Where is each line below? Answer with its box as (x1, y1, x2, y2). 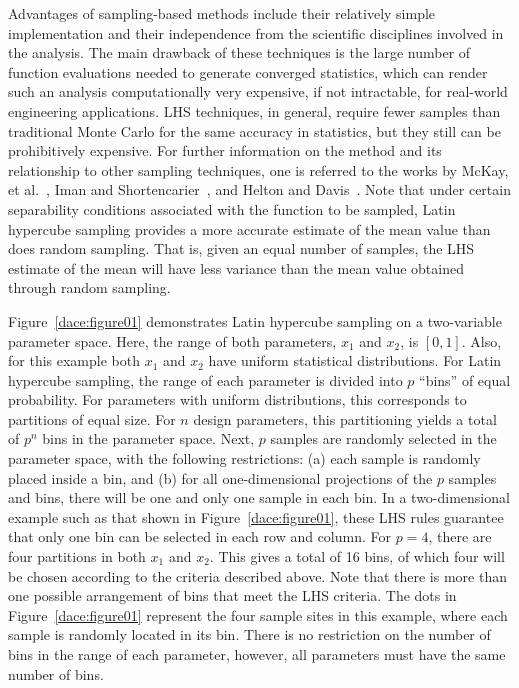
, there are (428, 526, 492, 547)
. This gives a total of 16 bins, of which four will (209, 546, 505, 567)
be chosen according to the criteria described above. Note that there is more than (8, 565, 507, 586)
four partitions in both (8, 546, 146, 567)
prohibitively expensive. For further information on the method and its (8, 140, 442, 161)
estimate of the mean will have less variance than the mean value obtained (8, 257, 464, 278)
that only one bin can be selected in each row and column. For (8, 526, 392, 547)
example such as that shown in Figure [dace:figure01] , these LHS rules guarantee (8, 506, 504, 527)
